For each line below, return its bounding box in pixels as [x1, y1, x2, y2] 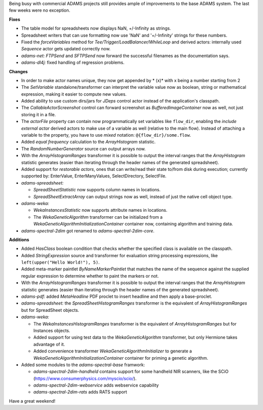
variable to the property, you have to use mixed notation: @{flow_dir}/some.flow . [21, 132, 191, 138]
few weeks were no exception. [9, 7, 71, 13]
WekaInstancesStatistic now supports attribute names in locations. [33, 207, 168, 213]
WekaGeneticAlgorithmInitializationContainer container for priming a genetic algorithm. [33, 355, 208, 361]
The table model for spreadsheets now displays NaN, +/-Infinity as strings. [21, 25, 171, 31]
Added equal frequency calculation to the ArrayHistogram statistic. [21, 139, 156, 145]
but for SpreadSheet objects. [21, 307, 79, 313]
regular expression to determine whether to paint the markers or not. [21, 273, 159, 279]
